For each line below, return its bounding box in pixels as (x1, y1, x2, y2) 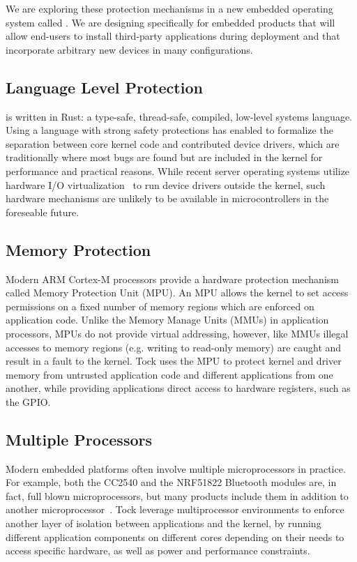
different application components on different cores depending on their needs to (6, 529, 344, 544)
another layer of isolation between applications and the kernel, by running (6, 516, 321, 531)
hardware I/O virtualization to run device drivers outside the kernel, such (6, 177, 326, 192)
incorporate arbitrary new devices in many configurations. (6, 42, 253, 56)
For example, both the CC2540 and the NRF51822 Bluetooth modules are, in (6, 475, 337, 489)
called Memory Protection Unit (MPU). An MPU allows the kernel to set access (6, 285, 349, 300)
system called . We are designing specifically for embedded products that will (6, 15, 335, 29)
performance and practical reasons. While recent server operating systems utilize (6, 163, 350, 178)
